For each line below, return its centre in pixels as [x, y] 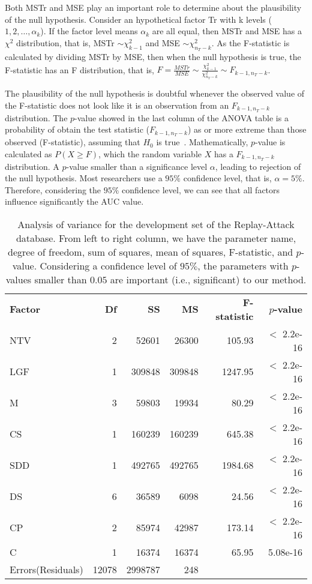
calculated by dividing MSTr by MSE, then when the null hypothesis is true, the [153, 56]
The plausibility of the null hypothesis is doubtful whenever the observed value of [155, 93]
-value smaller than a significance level [137, 166]
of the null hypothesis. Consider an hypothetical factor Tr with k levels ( [138, 19]
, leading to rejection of [258, 166]
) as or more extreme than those [247, 129]
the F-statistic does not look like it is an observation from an [117, 105]
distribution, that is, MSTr [65, 42]
